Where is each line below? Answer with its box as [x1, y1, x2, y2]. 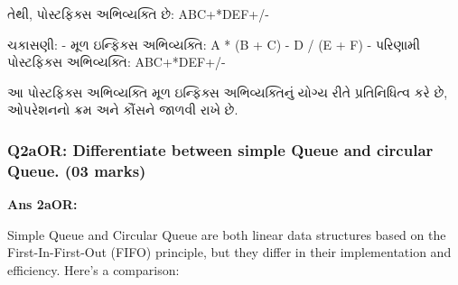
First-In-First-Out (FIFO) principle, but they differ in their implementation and [7, 243, 452, 262]
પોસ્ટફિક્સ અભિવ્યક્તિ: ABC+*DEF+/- [7, 52, 226, 71]
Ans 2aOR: [7, 195, 78, 214]
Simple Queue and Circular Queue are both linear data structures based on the [7, 225, 446, 244]
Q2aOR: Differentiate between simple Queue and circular [7, 138, 434, 161]
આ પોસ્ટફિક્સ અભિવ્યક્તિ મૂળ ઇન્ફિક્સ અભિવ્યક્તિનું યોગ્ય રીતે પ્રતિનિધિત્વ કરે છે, [7, 82, 448, 101]
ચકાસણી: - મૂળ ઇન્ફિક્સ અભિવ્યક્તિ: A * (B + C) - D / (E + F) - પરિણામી [7, 34, 420, 53]
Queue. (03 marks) [7, 159, 146, 181]
